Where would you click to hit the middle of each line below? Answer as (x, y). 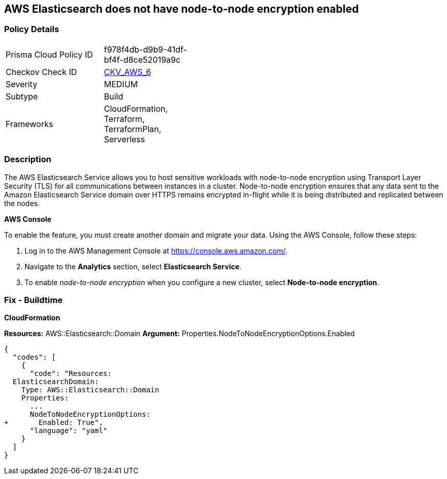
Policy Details (32, 29)
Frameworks (29, 124)
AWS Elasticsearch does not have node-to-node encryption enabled (182, 9)
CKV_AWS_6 (127, 72)
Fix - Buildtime (33, 300)
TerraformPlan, (133, 129)
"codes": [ (34, 357)
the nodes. (22, 203)
